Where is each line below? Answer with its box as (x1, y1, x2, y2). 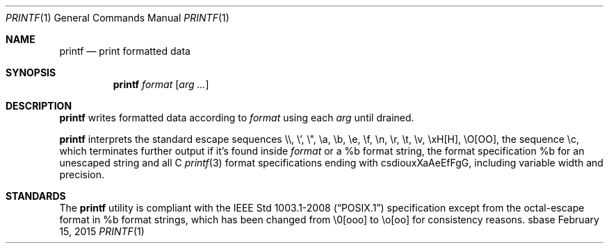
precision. (59, 169, 105, 180)
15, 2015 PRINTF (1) (59, 225, 145, 237)
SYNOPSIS (6, 67, 56, 78)
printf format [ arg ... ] (113, 78, 209, 90)
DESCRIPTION (6, 100, 72, 112)
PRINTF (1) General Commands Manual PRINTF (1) (6, 12, 229, 24)
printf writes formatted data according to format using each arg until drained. (59, 112, 414, 123)
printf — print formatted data (59, 45, 190, 57)
